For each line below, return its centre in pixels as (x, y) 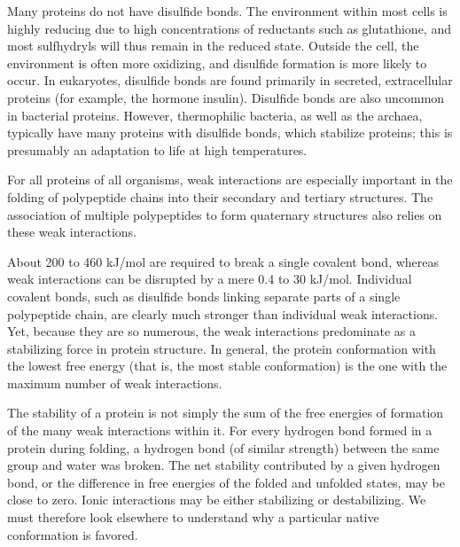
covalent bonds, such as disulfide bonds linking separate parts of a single (204, 296)
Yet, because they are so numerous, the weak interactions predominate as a (211, 331)
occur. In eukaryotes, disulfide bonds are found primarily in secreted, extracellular (230, 80)
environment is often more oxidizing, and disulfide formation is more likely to (217, 63)
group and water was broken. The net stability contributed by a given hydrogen (224, 465)
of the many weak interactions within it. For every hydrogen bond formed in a (220, 430)
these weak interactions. (72, 232)
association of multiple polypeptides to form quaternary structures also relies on (225, 214)
